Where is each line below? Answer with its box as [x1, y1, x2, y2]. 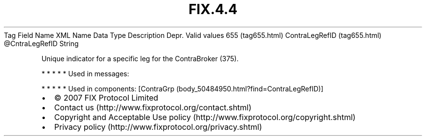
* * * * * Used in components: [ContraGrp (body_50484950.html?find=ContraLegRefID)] [41, 84, 323, 93]
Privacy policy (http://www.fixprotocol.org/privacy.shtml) [54, 122, 262, 132]
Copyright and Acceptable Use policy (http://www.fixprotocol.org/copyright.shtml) [54, 112, 356, 122]
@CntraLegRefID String [4, 39, 79, 48]
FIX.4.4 [188, 1, 238, 17]
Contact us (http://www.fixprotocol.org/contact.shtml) [54, 102, 252, 112]
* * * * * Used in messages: [41, 69, 129, 78]
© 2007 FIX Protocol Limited [54, 92, 159, 103]
